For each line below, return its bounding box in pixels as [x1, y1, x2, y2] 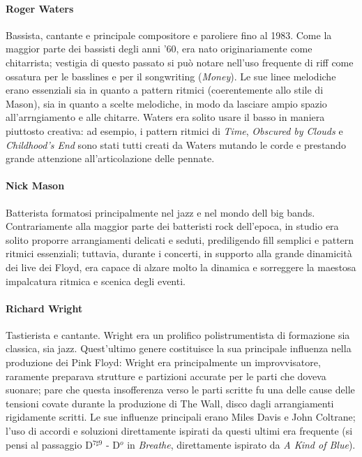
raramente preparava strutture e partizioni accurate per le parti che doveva [6, 368, 326, 383]
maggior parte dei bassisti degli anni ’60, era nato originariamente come [6, 41, 312, 56]
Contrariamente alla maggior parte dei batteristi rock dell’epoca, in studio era [6, 219, 339, 233]
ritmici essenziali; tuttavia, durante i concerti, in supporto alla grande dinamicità [6, 246, 352, 261]
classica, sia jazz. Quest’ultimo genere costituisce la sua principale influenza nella [6, 341, 352, 356]
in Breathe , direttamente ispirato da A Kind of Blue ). [127, 437, 356, 451]
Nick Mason [6, 178, 65, 193]
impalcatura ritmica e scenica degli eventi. [6, 273, 186, 288]
